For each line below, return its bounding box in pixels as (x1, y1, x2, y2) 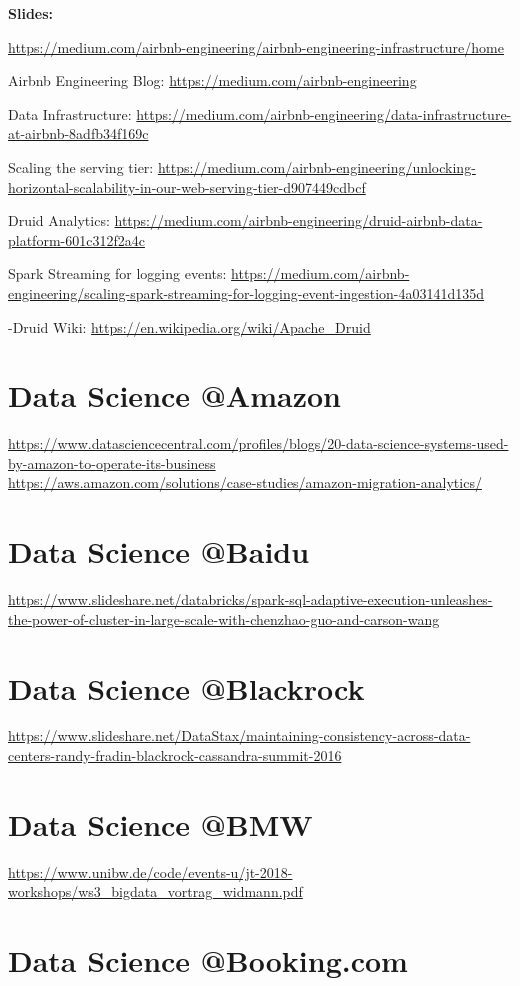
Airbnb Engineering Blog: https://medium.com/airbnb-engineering (8, 70, 417, 91)
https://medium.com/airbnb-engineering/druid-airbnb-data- (114, 210, 483, 231)
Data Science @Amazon (8, 375, 341, 416)
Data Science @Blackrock (8, 667, 365, 708)
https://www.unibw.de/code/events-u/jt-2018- (8, 861, 293, 882)
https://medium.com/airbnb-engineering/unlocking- (157, 156, 476, 177)
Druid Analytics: (8, 210, 110, 231)
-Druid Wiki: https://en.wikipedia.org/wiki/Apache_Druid (8, 316, 371, 337)
